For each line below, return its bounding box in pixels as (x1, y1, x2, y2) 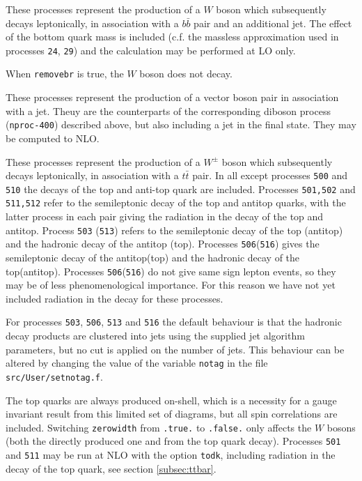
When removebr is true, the (6, 66, 124, 81)
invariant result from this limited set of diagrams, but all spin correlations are (6, 406, 338, 421)
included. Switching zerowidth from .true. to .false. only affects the (6, 420, 312, 434)
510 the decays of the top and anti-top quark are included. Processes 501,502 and (6, 181, 356, 196)
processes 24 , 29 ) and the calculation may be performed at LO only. (6, 43, 296, 57)
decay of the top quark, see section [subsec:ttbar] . (6, 461, 217, 475)
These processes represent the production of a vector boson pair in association (6, 90, 339, 105)
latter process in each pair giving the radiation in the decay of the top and (6, 209, 324, 224)
